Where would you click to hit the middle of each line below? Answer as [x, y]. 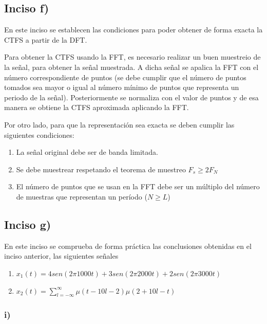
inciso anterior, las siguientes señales [61, 256]
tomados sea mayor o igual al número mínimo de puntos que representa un [122, 87]
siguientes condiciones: [39, 134]
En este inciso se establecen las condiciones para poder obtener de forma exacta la [133, 30]
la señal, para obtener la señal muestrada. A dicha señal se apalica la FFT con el [131, 67]
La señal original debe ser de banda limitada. [87, 152]
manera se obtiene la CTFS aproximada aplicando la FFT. [97, 107]
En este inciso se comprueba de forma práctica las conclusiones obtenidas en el [128, 246]
